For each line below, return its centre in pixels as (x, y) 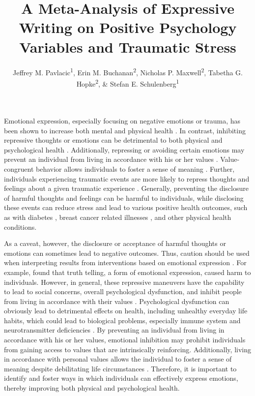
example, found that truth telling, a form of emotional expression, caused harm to (127, 272)
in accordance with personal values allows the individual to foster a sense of (118, 359)
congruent (19, 168)
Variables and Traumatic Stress (128, 46)
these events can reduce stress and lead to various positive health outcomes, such (126, 207)
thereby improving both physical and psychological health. (92, 388)
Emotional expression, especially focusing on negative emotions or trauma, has (122, 121)
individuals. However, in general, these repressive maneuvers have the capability (124, 282)
